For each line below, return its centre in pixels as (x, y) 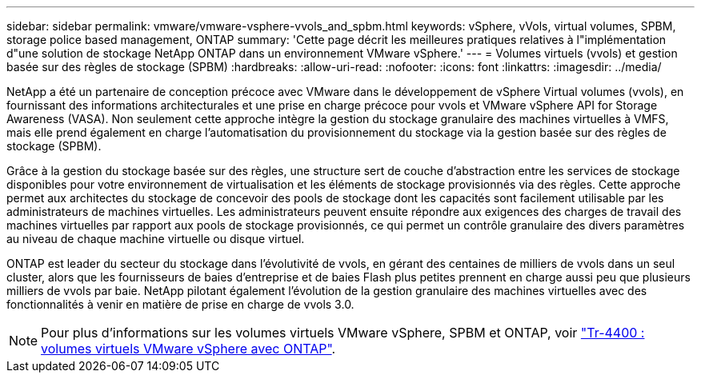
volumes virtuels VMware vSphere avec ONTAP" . (188, 349)
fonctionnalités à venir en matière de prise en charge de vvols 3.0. (180, 304)
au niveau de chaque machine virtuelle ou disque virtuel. (156, 239)
